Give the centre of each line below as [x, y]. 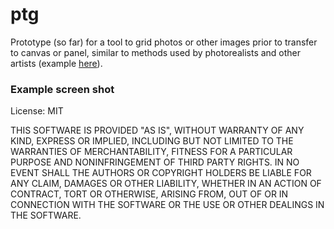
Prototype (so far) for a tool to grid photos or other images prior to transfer [164, 42]
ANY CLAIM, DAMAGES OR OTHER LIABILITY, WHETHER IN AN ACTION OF [166, 184]
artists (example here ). [56, 63]
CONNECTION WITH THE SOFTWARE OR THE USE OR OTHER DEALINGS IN [167, 205]
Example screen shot [62, 89]
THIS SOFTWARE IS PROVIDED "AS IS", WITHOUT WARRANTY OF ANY [157, 130]
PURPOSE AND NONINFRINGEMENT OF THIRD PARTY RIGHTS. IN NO [155, 162]
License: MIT [37, 111]
